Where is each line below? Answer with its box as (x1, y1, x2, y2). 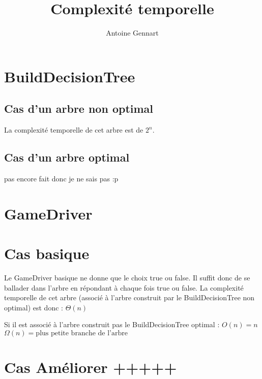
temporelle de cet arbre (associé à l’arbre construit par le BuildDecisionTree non (4, 292, 255, 303)
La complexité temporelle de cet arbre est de (4, 124, 143, 135)
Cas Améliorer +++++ (4, 357, 177, 377)
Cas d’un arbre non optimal (4, 101, 154, 116)
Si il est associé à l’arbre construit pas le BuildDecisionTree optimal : (4, 319, 220, 330)
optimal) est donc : (4, 302, 63, 312)
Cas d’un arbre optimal (4, 149, 130, 165)
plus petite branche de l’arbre (36, 329, 128, 337)
